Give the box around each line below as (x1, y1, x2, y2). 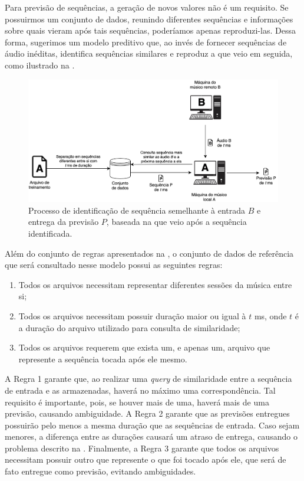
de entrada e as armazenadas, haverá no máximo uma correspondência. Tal (5, 384, 276, 396)
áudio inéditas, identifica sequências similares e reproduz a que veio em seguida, (5, 47, 293, 60)
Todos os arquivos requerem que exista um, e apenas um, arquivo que (18, 341, 270, 354)
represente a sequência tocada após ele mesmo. (18, 352, 187, 365)
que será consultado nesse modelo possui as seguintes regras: (5, 259, 223, 271)
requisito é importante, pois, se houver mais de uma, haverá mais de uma (5, 395, 269, 408)
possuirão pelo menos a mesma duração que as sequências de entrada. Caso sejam (5, 418, 300, 431)
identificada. (28, 227, 72, 239)
